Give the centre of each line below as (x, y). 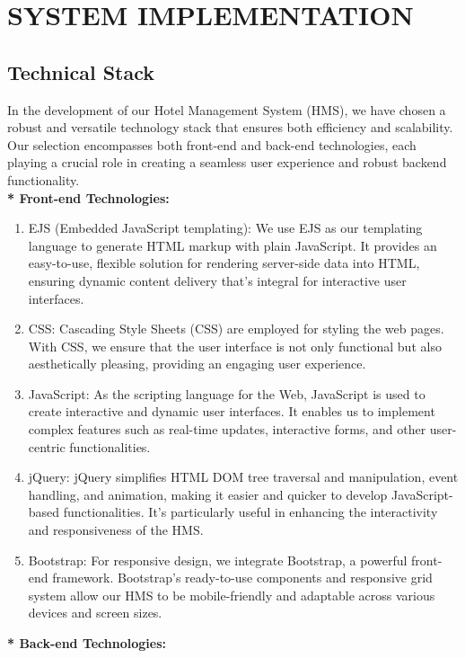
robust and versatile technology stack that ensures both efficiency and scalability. (230, 127)
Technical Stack (81, 71)
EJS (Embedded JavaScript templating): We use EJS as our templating (225, 228)
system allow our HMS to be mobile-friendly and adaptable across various (232, 595)
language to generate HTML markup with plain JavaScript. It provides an (232, 245)
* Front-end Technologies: (88, 197)
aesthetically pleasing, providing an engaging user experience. (197, 364)
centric (47, 446)
